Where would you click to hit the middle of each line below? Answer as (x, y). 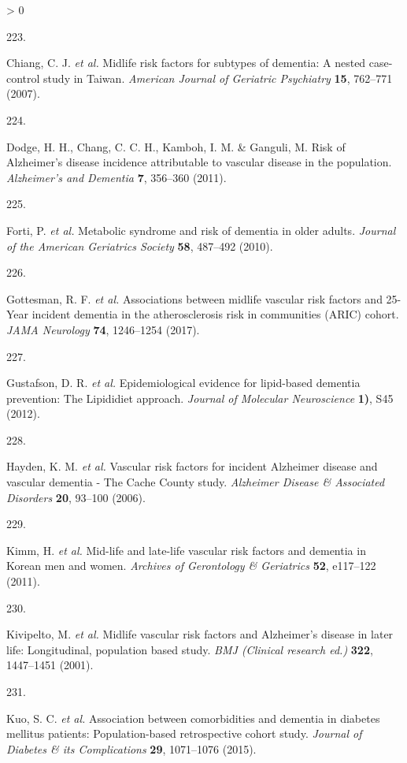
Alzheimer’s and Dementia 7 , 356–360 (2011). (117, 177)
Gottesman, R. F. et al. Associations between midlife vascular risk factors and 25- (204, 298)
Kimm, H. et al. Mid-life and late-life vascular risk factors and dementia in (186, 550)
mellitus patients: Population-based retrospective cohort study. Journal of (184, 733)
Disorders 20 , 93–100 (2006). (76, 497)
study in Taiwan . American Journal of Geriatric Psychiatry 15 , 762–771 (218, 78)
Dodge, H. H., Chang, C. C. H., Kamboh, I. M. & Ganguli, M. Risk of (176, 146)
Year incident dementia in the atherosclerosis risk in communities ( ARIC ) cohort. (203, 314)
